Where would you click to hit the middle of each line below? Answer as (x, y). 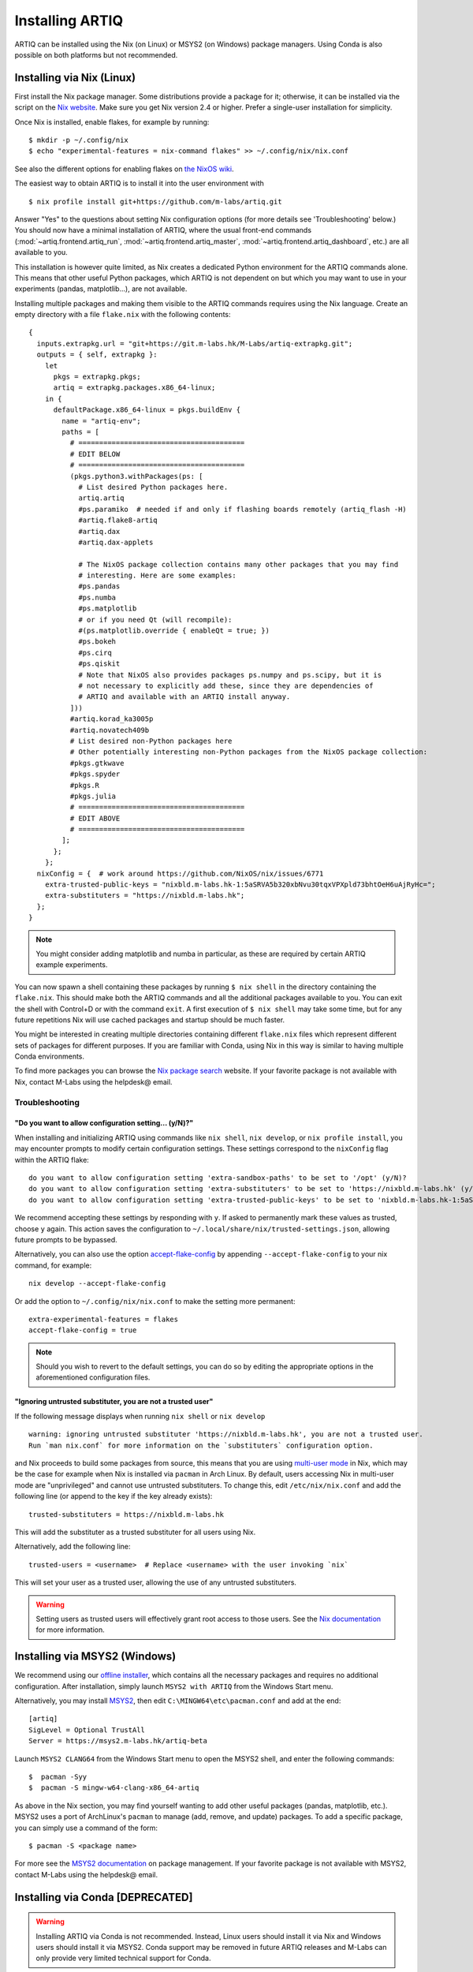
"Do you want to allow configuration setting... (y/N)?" (104, 1123)
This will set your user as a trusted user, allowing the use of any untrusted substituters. (156, 1582)
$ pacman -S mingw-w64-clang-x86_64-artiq (114, 1788)
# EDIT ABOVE (95, 818)
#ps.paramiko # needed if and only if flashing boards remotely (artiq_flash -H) (243, 509)
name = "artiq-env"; (101, 421)
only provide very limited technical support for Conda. (124, 1958)
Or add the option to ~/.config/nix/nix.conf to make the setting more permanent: (155, 1301)
